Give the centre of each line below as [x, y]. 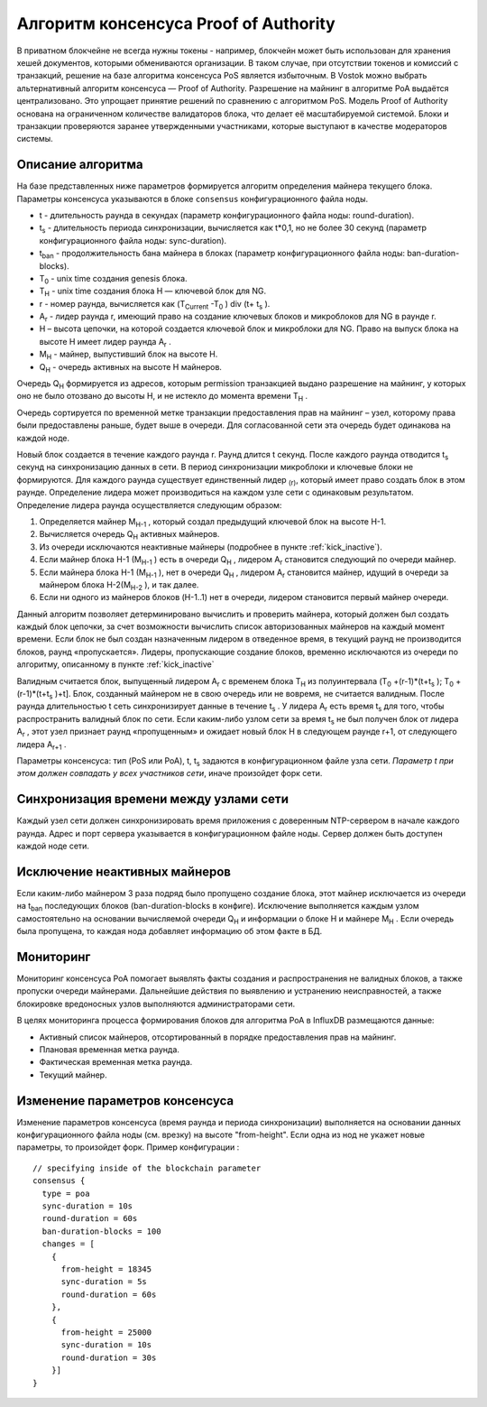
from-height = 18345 [106, 1269]
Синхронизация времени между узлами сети [152, 799]
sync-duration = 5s [104, 1282]
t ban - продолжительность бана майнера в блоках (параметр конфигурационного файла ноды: [222, 255]
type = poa [66, 1193]
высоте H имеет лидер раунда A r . [105, 342]
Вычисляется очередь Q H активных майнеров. [129, 535]
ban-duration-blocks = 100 [101, 1231]
